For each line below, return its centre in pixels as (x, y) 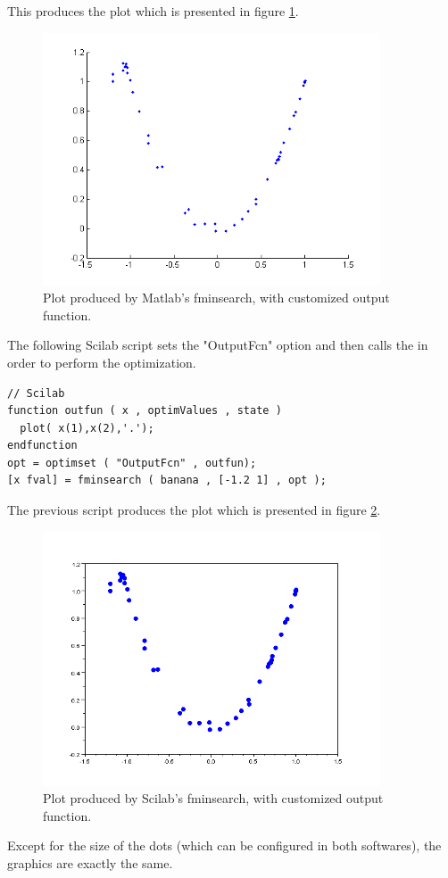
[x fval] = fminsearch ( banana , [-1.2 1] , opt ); (167, 480)
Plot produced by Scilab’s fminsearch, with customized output (213, 798)
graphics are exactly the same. (90, 863)
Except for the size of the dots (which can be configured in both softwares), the (224, 845)
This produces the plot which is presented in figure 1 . (153, 11)
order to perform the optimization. (102, 362)
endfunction (42, 446)
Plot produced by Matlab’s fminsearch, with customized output (216, 298)
